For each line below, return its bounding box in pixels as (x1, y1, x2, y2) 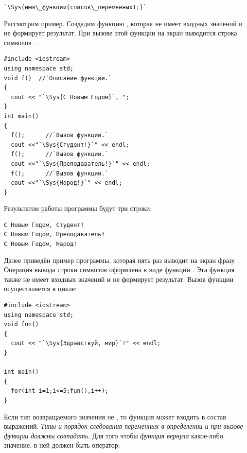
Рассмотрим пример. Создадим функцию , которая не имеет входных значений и (4, 18, 243, 28)
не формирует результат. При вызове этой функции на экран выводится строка (4, 28, 237, 38)
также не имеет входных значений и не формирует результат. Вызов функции (4, 274, 233, 284)
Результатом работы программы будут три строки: (4, 203, 152, 213)
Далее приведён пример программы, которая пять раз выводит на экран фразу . (4, 255, 239, 265)
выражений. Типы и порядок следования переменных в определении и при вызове (4, 421, 243, 431)
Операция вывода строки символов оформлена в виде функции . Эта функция (4, 264, 235, 275)
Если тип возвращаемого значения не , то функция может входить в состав (4, 411, 226, 421)
